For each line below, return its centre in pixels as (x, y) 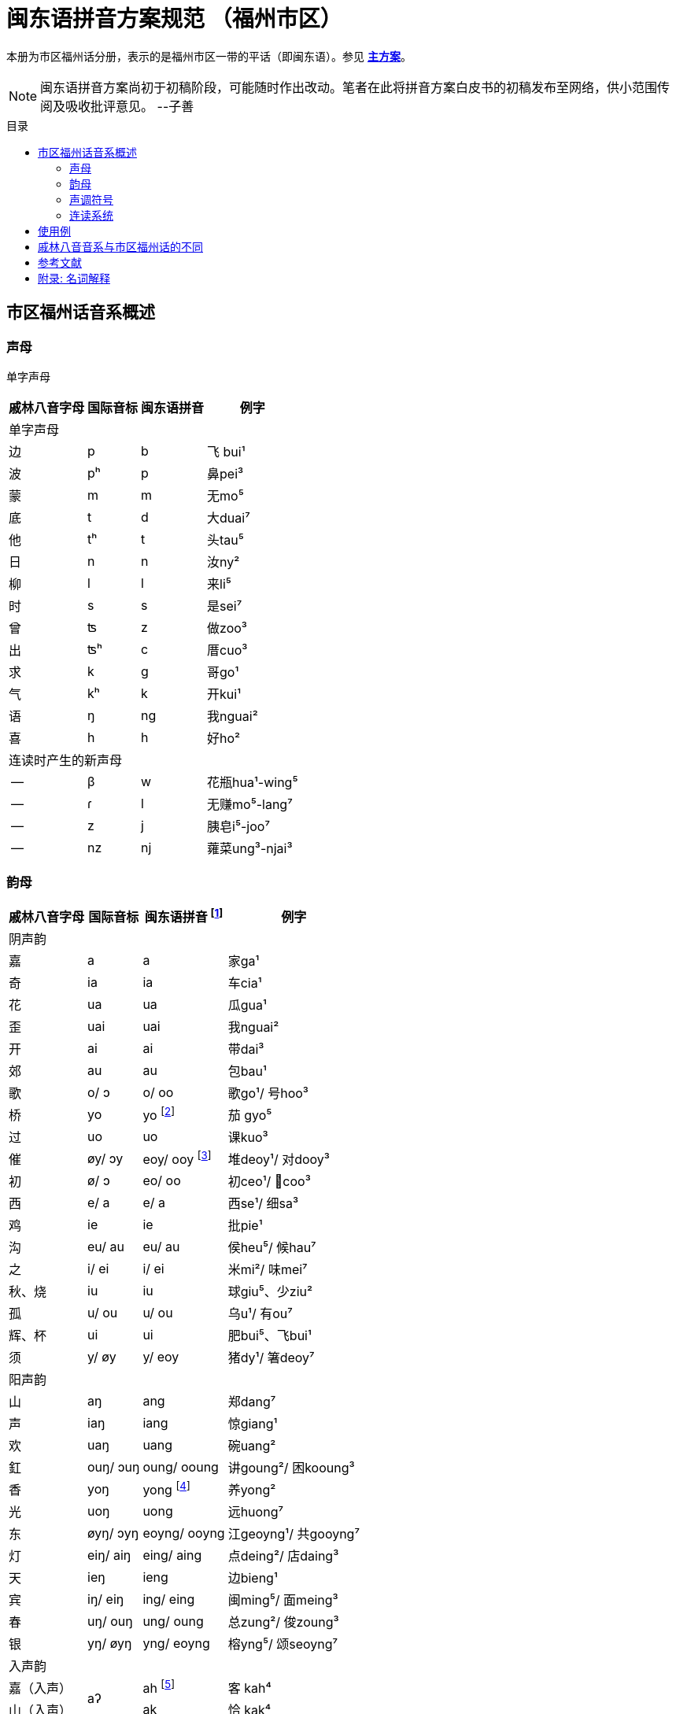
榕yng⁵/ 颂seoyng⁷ (283, 1644)
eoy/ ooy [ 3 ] (177, 1158)
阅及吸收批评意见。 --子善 (117, 106)
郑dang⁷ (252, 1402)
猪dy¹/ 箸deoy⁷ (271, 1358)
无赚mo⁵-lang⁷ (250, 804)
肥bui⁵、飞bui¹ (270, 1336)
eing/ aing (172, 1555)
